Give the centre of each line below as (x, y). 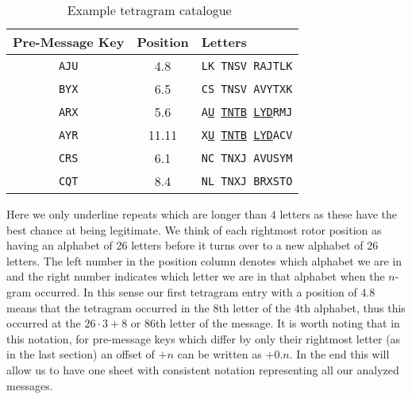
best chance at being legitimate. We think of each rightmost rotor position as (194, 229)
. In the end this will (339, 354)
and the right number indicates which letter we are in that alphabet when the (196, 276)
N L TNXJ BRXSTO (247, 181)
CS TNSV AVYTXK (247, 89)
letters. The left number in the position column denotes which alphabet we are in (204, 260)
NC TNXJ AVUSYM (247, 158)
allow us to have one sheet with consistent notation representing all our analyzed (203, 369)
